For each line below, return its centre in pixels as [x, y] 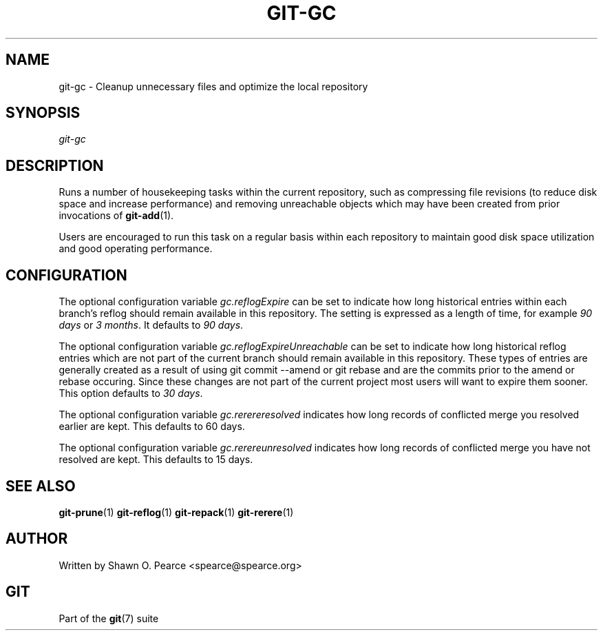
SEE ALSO [41, 486]
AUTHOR [37, 539]
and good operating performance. [136, 249]
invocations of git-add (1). [116, 216]
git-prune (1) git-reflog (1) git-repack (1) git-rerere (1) [176, 512]
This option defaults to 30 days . [131, 393]
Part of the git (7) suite [109, 618]
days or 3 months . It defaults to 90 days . [151, 325]
